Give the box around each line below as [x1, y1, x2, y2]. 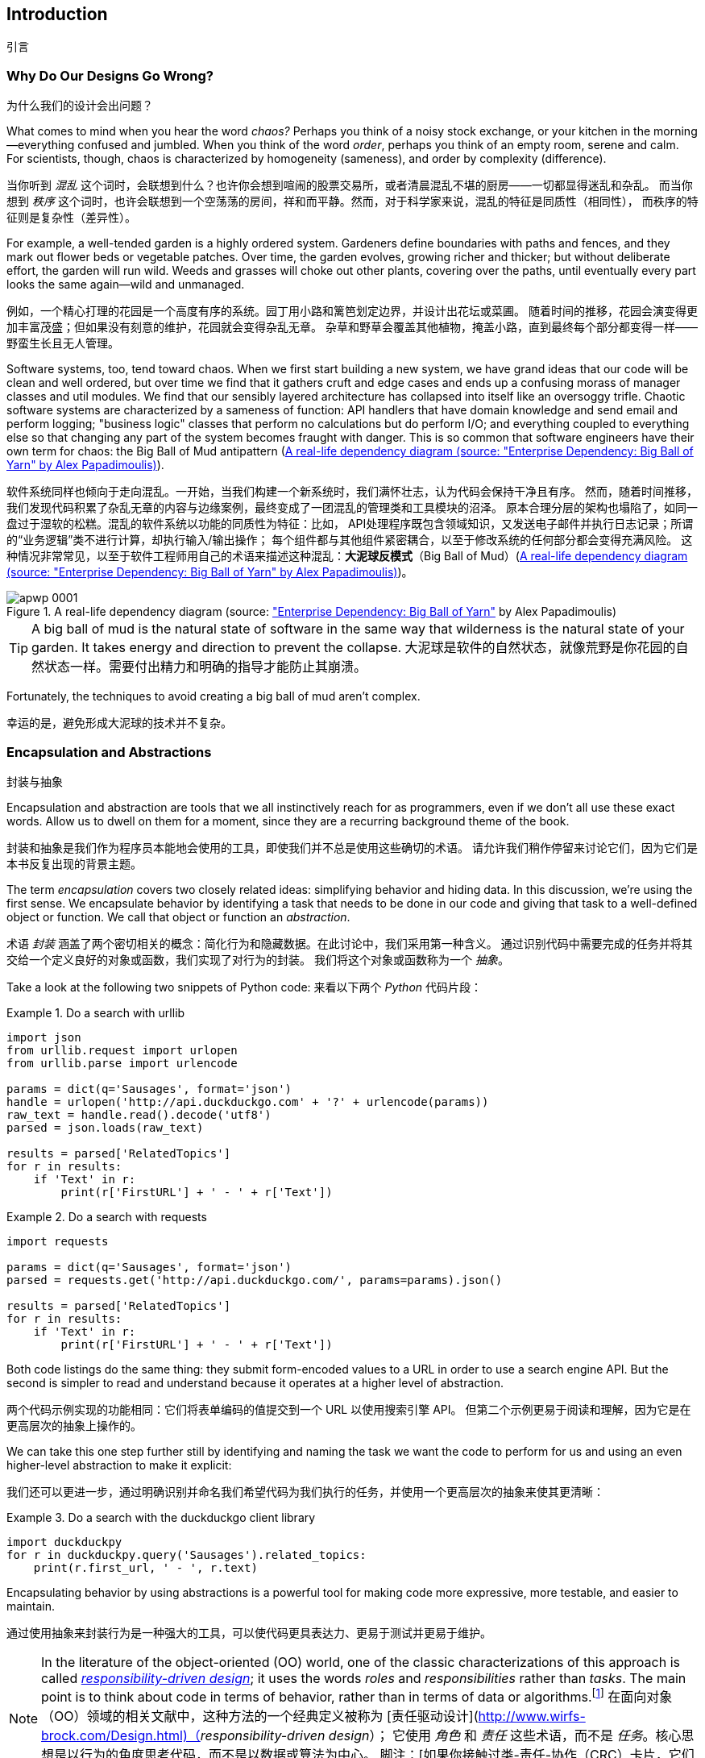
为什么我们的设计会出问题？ [6, 98, 153, 113]
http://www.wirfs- [478, 1708, 586, 1725]
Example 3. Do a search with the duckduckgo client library [6, 1510, 316, 1524]
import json [6, 1030, 81, 1044]
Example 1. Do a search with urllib [6, 1005, 185, 1020]
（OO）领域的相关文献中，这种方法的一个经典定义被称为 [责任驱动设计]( [41, 1708, 479, 1725]
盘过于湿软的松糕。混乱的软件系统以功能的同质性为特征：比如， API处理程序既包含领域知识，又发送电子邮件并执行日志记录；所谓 [6, 517, 694, 531]
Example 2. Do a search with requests [6, 1209, 207, 1224]
